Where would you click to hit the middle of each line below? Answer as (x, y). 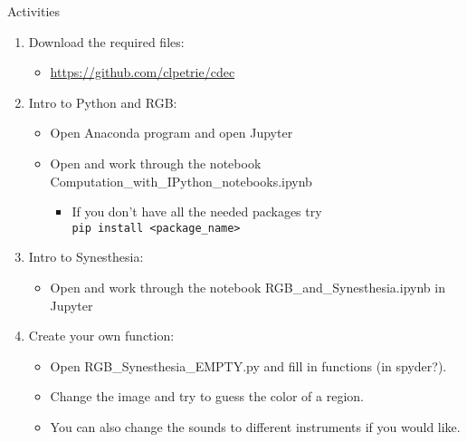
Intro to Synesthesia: (86, 257)
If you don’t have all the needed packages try (197, 211)
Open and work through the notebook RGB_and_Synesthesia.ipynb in (248, 287)
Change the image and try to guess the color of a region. (207, 396)
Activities (34, 11)
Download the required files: (106, 41)
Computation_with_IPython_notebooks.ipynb (181, 181)
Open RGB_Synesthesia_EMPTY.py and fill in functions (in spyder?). (248, 365)
